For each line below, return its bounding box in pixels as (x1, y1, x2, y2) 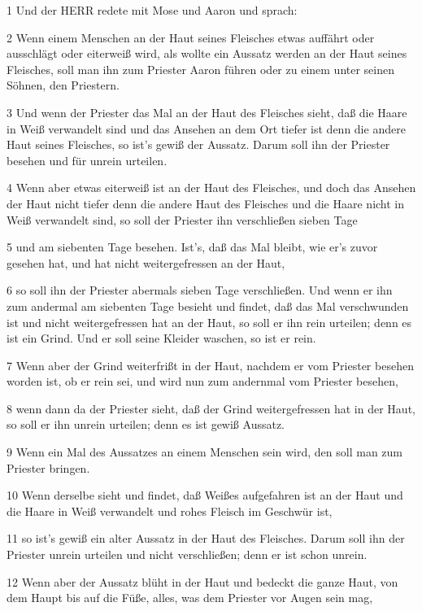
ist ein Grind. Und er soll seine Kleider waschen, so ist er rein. (7, 330, 316, 347)
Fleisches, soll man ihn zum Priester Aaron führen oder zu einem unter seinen (7, 60, 394, 77)
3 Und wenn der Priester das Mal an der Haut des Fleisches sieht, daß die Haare (7, 103, 407, 120)
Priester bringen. (7, 459, 90, 476)
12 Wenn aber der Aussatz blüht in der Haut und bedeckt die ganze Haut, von (7, 573, 398, 590)
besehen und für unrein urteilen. (7, 151, 167, 168)
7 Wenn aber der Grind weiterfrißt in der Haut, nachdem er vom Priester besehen (7, 356, 414, 373)
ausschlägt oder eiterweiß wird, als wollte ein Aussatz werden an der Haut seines (7, 45, 407, 62)
